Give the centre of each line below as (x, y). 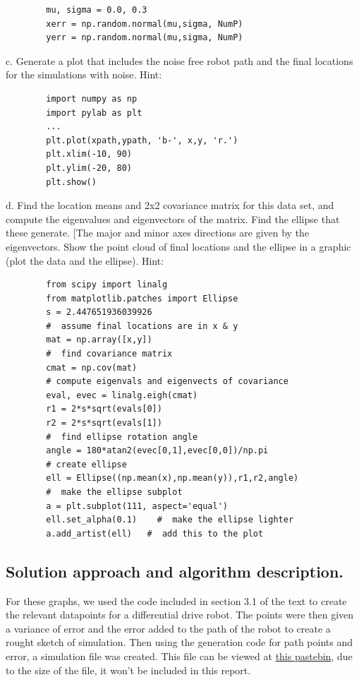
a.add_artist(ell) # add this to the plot (155, 533)
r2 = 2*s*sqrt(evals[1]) (104, 423)
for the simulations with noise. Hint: (84, 74)
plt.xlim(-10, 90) (89, 154)
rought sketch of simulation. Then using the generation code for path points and (179, 642)
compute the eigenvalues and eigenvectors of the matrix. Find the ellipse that (173, 219)
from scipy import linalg (107, 285)
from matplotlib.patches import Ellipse (142, 298)
